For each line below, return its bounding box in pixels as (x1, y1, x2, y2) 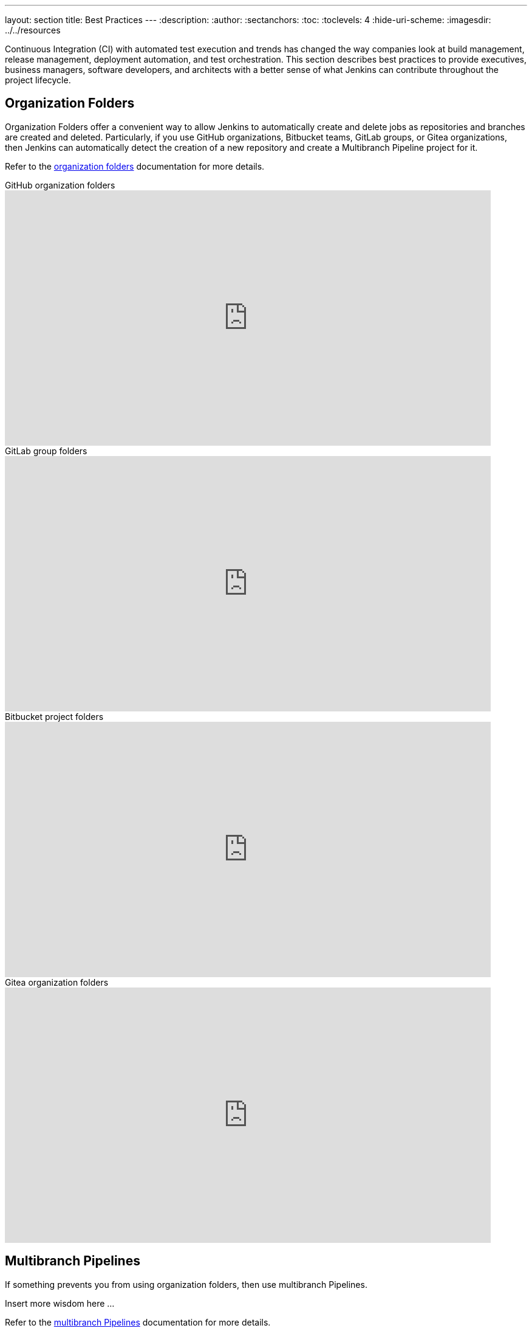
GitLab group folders (5, 445, 87, 456)
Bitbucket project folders (5, 711, 104, 722)
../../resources (5, 25, 61, 35)
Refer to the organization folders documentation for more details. (5, 161, 265, 171)
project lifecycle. (5, 75, 71, 85)
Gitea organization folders (5, 977, 109, 987)
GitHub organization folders (5, 179, 115, 190)
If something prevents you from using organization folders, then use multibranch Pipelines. (5, 1279, 367, 1290)
